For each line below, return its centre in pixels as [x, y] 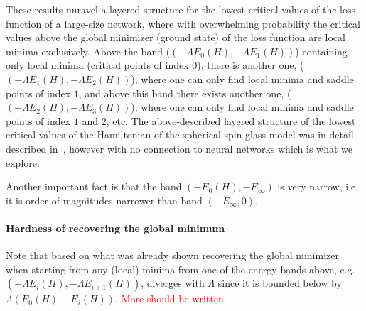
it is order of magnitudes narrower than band [104, 200]
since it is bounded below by [280, 283]
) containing [321, 51]
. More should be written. [171, 299]
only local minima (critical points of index [97, 65]
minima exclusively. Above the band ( [88, 51]
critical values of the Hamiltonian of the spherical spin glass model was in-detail [180, 135]
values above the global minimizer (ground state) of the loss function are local [176, 37]
